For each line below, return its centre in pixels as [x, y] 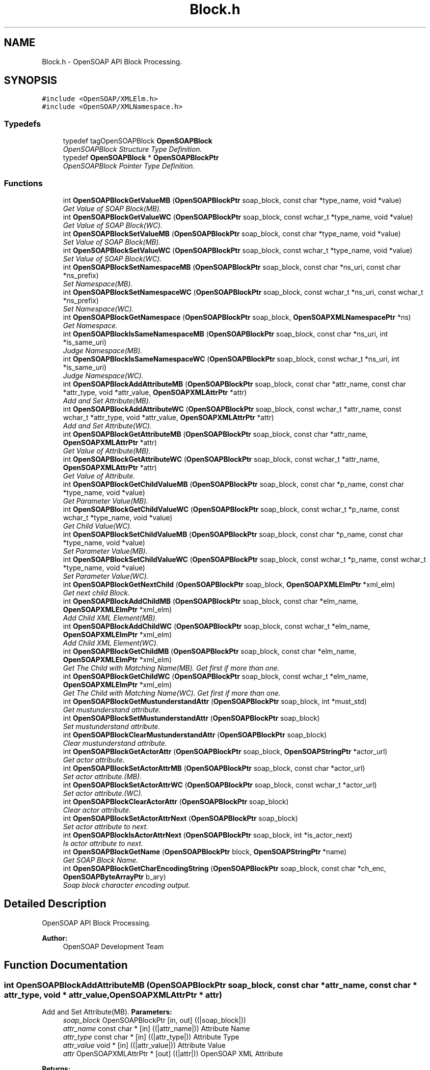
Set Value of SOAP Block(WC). [112, 258]
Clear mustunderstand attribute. [115, 743]
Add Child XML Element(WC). [111, 643]
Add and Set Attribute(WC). [107, 425]
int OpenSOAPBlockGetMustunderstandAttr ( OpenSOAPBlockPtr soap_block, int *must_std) [215, 701]
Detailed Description [55, 904]
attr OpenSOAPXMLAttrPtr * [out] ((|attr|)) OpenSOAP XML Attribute [173, 1054]
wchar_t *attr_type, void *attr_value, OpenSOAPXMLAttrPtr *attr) [169, 417]
